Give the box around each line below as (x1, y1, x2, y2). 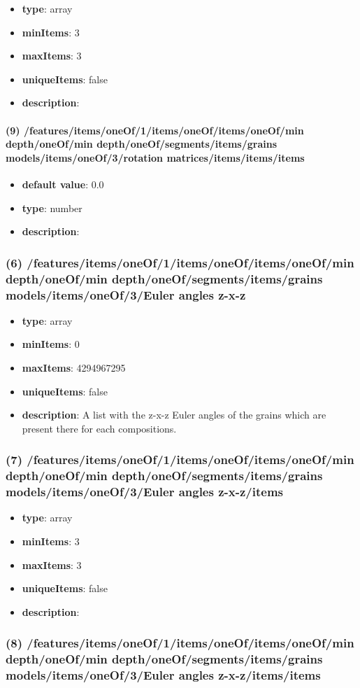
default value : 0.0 (22, 176, 104, 191)
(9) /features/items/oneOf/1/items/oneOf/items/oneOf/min (6, 122, 304, 137)
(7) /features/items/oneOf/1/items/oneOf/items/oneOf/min (6, 451, 354, 468)
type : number (22, 200, 82, 215)
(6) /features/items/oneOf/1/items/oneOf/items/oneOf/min (6, 253, 354, 271)
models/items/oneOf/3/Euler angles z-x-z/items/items (6, 666, 321, 684)
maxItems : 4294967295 (22, 360, 126, 374)
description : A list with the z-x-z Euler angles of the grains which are (22, 407, 326, 422)
